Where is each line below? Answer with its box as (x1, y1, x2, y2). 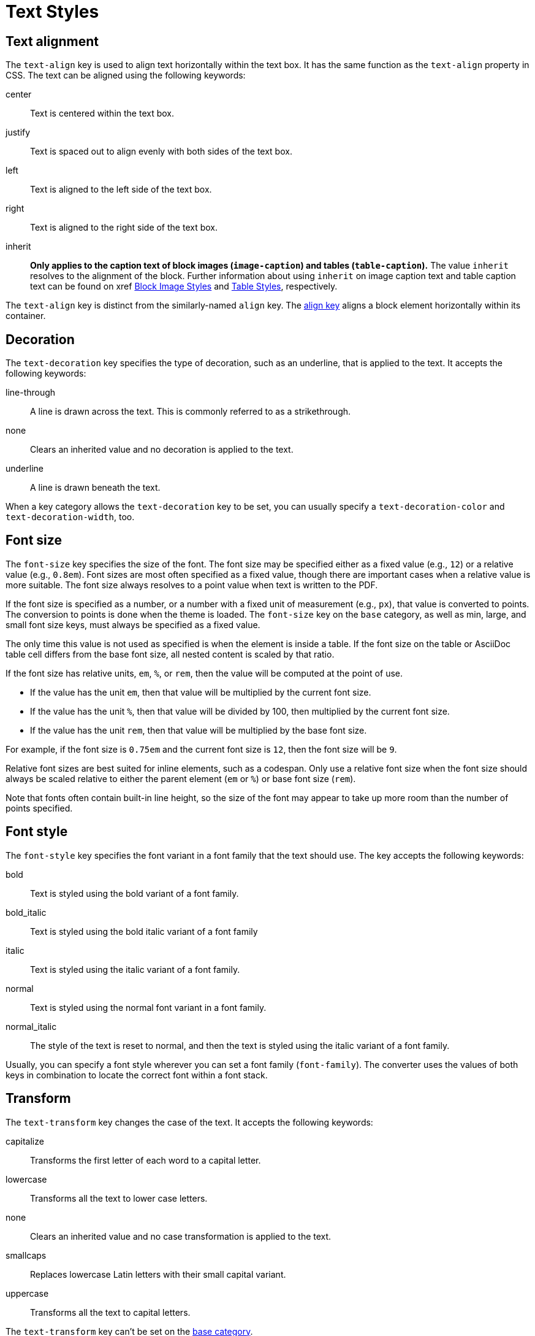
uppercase (6, 1288, 49, 1299)
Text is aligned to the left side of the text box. (30, 184, 212, 195)
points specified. (6, 802, 73, 813)
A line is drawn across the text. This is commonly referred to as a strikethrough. (30, 406, 351, 417)
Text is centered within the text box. (30, 108, 175, 119)
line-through (6, 387, 56, 398)
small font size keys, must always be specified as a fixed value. (6, 619, 260, 630)
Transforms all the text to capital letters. (30, 1307, 191, 1318)
